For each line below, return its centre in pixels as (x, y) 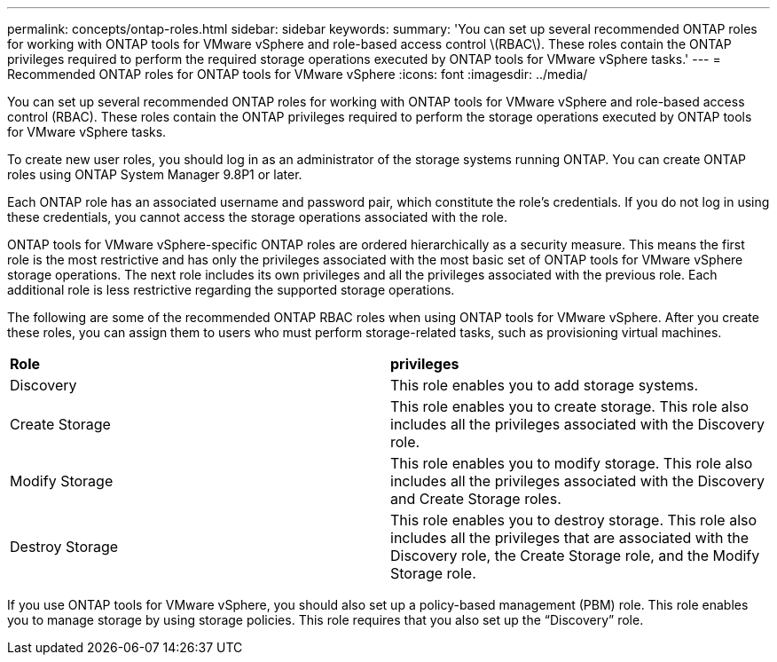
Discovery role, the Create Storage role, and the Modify (575, 556)
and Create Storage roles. (476, 499)
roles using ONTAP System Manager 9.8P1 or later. (155, 174)
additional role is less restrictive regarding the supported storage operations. (231, 290)
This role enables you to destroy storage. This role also (574, 520)
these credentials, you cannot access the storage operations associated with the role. (257, 217)
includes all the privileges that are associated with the (569, 538)
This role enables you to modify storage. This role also (572, 463)
